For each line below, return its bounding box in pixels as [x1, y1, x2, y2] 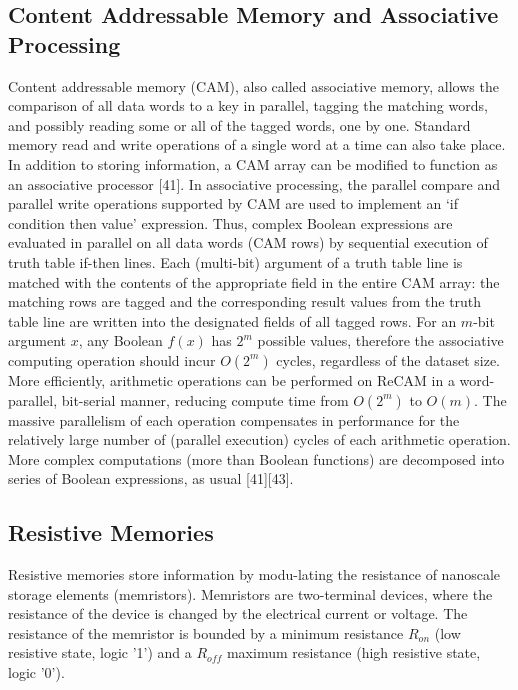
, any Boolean [78, 330, 163, 351]
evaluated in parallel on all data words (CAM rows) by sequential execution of [8, 232, 488, 253]
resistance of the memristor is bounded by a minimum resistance [8, 622, 404, 643]
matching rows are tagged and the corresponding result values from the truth [8, 291, 482, 312]
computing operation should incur [8, 349, 216, 370]
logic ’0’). [8, 662, 65, 683]
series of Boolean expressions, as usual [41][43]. [8, 468, 294, 489]
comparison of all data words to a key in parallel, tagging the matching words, [8, 95, 488, 116]
